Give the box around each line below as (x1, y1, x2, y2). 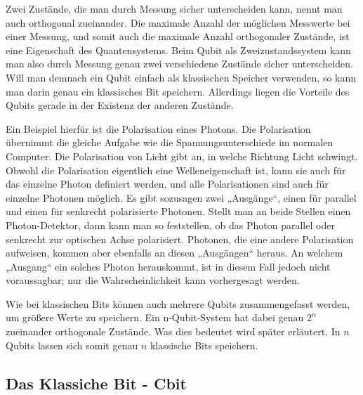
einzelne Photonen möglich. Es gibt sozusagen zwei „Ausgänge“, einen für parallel (6, 190, 357, 205)
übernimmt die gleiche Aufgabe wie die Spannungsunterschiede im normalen (6, 135, 334, 150)
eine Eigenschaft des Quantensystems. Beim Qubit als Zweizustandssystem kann (6, 42, 351, 57)
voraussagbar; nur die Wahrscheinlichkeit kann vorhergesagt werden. (6, 273, 300, 287)
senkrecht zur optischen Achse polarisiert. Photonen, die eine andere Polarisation (6, 231, 354, 246)
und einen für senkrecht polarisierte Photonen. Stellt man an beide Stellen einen (6, 204, 351, 219)
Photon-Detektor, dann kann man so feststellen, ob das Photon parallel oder (6, 217, 335, 232)
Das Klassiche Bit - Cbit (6, 372, 187, 394)
